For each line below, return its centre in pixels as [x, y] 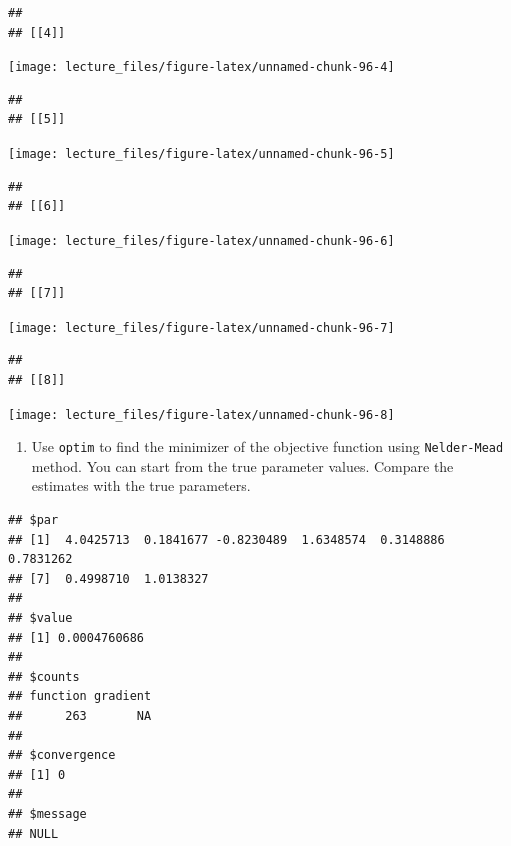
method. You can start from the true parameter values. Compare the [242, 465]
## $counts [44, 676]
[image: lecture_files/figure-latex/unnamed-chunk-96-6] [201, 240]
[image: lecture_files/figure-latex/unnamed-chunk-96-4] [201, 67]
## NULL [33, 833]
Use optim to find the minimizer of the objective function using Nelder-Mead [267, 446]
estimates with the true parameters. [141, 485]
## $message [47, 813]
